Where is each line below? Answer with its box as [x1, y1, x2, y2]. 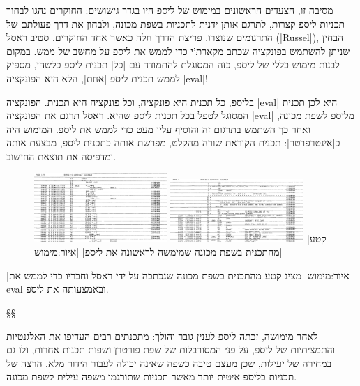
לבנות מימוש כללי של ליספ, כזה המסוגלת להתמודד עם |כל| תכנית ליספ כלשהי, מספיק [6, 57, 340, 72]
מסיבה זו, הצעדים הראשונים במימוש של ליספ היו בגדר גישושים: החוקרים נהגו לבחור [6, 3, 333, 17]
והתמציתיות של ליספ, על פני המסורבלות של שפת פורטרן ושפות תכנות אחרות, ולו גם [6, 342, 336, 357]
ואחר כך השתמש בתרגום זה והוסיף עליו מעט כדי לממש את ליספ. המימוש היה [6, 121, 310, 136]
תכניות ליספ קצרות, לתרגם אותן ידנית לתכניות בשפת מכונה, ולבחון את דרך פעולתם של [6, 16, 345, 31]
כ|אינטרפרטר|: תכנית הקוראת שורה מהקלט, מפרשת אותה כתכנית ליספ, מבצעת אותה [6, 135, 340, 150]
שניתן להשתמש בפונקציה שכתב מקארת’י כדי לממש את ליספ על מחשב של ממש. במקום [6, 43, 350, 58]
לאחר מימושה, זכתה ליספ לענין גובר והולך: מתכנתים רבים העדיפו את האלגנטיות [6, 328, 318, 343]
